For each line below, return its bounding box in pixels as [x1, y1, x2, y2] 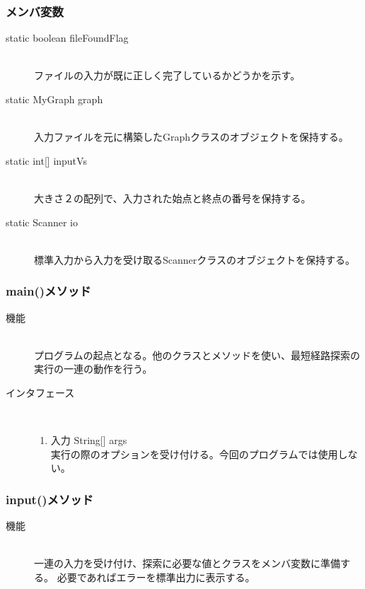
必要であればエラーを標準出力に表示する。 [57, 569, 255, 584]
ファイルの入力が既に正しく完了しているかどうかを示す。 [34, 68, 301, 83]
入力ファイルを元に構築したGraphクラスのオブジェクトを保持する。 [34, 129, 349, 144]
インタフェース [6, 385, 75, 400]
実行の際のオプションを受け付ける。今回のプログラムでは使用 [50, 446, 338, 461]
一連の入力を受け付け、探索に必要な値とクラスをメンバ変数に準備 [34, 556, 341, 571]
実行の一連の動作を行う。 [34, 361, 153, 376]
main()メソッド [6, 282, 91, 300]
